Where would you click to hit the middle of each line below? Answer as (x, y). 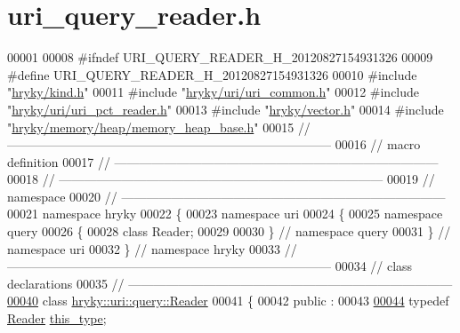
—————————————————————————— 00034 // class (210, 266)
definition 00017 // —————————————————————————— (223, 161)
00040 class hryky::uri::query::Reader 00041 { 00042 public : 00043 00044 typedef (228, 301)
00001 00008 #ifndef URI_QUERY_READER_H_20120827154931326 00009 (220, 57)
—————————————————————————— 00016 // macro (214, 144)
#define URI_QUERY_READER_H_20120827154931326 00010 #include (212, 74)
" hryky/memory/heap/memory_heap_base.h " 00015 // (159, 127)
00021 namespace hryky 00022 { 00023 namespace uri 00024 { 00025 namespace (225, 214)
